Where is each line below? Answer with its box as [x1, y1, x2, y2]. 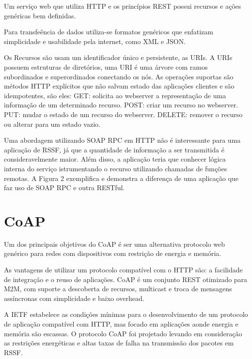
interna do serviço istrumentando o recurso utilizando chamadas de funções [4, 163, 227, 173]
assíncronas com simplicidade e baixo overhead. [4, 293, 144, 303]
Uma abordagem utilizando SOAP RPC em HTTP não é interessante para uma [4, 135, 241, 145]
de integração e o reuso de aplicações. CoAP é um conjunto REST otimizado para [4, 274, 248, 284]
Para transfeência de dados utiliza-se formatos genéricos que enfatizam [4, 27, 213, 37]
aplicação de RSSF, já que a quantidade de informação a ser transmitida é [4, 144, 224, 154]
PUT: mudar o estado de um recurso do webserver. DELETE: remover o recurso [4, 109, 243, 119]
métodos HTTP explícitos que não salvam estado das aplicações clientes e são [4, 81, 235, 91]
